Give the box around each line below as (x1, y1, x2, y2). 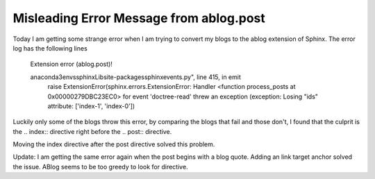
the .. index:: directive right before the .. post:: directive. (12, 127, 172, 135)
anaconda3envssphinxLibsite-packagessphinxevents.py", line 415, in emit (30, 73, 241, 81)
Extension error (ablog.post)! (30, 60, 112, 69)
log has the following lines (12, 44, 88, 52)
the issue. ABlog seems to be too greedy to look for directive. (12, 162, 188, 171)
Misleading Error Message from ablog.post (12, 10, 265, 26)
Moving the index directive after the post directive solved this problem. (12, 140, 215, 148)
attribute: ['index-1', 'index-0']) (47, 101, 135, 110)
